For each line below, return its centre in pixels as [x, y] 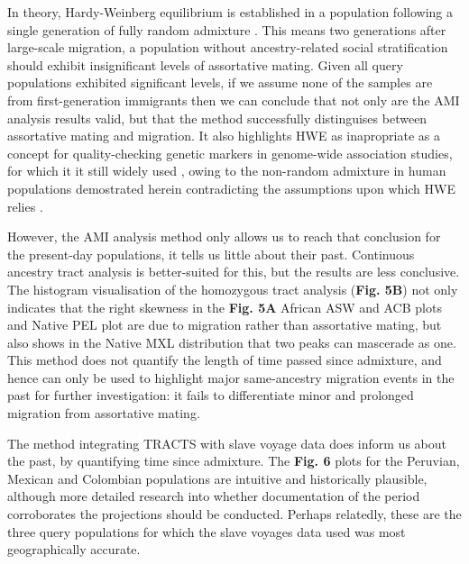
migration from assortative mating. [104, 413]
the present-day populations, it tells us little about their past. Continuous [211, 254]
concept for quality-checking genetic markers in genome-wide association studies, [230, 153]
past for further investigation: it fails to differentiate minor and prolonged [211, 395]
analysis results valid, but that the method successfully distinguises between [217, 118]
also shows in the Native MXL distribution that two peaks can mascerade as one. [232, 342]
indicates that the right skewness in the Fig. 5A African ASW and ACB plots [225, 307]
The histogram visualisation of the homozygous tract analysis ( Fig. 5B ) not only [233, 289]
